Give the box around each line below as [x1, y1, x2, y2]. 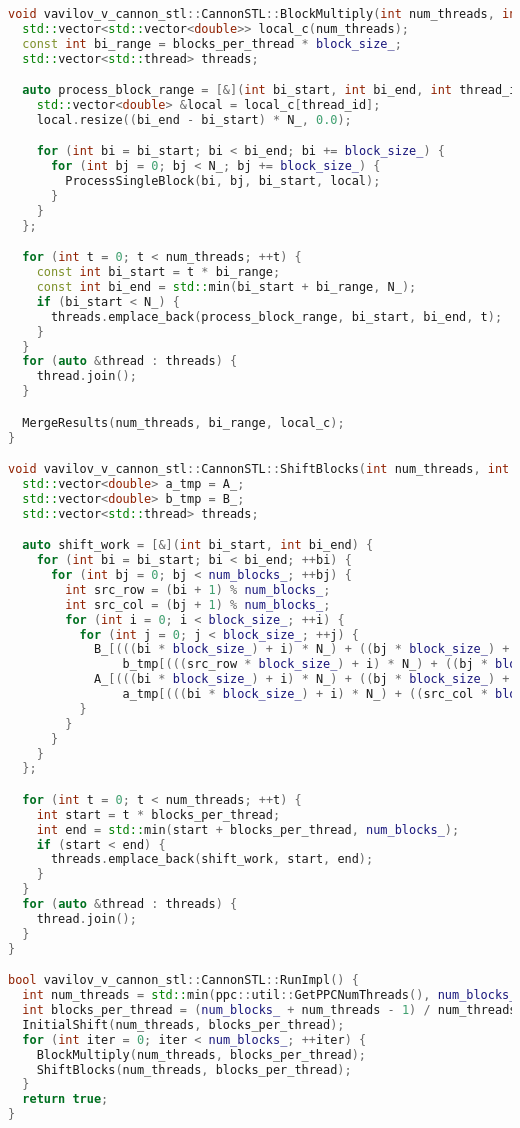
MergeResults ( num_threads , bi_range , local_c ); [22, 415, 345, 430]
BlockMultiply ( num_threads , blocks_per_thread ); [36, 1047, 366, 1062]
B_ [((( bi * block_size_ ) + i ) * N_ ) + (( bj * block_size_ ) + [93, 642, 510, 657]
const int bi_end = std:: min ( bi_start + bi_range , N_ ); [36, 280, 417, 295]
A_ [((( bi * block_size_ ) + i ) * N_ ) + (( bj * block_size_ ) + [93, 672, 510, 687]
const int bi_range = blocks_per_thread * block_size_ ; [22, 36, 402, 51]
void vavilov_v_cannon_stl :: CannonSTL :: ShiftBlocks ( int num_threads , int [8, 462, 510, 477]
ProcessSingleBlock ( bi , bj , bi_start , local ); [65, 174, 381, 189]
